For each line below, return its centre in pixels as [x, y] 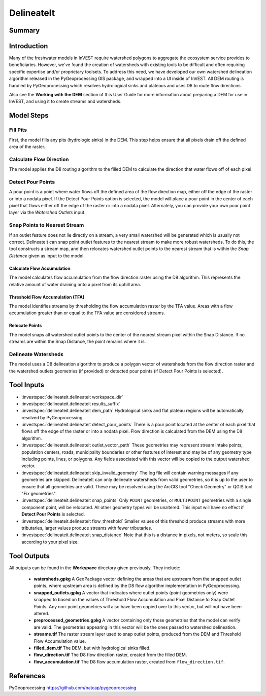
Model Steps [29, 116]
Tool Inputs [27, 385]
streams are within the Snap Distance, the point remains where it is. [78, 342]
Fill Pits [18, 130]
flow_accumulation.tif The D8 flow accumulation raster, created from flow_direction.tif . [129, 661]
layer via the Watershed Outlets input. [47, 213]
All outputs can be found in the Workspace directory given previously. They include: [95, 568]
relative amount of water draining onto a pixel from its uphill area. [75, 284]
